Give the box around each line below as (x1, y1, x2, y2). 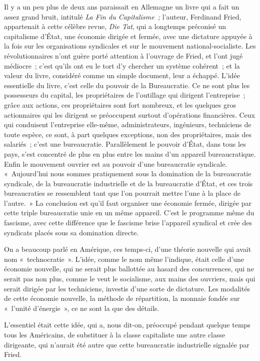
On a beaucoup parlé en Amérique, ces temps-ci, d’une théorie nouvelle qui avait (4, 244, 251, 254)
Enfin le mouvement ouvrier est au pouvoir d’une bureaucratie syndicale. (4, 158, 227, 169)
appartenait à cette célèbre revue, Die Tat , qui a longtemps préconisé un (4, 21, 226, 32)
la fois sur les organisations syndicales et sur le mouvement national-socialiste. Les (4, 41, 256, 51)
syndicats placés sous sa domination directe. (4, 227, 139, 237)
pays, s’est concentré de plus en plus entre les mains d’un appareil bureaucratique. (4, 148, 256, 159)
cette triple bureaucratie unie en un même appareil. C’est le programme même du (4, 207, 254, 218)
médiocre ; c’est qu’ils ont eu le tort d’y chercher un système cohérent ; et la (4, 60, 240, 71)
